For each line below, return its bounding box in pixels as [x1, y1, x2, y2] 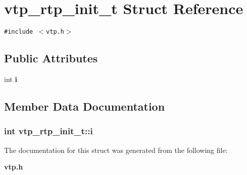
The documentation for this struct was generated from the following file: [4, 144, 228, 155]
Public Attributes [4, 50, 98, 66]
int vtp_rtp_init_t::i [4, 125, 93, 137]
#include [4, 28, 33, 36]
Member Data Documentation [4, 98, 165, 114]
